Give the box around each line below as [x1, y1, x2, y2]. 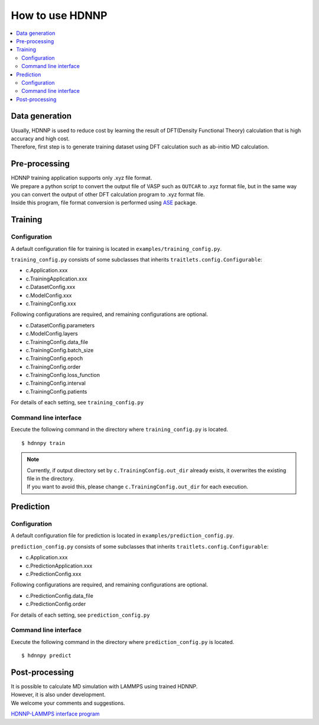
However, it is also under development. [11, 691, 106, 698]
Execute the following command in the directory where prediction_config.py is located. [11, 638, 235, 645]
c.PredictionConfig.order [25, 601, 86, 608]
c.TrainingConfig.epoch [25, 355, 83, 362]
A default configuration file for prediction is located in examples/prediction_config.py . [11, 532, 235, 539]
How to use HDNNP [11, 9, 108, 22]
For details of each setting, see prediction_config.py [11, 611, 150, 618]
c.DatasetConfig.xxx [25, 283, 76, 291]
